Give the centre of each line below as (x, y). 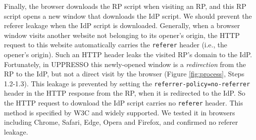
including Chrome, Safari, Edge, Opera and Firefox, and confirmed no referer (121, 122)
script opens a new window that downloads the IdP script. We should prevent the (128, 16)
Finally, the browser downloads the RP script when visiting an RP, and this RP (125, 6)
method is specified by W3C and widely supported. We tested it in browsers (120, 112)
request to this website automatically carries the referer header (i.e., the (116, 45)
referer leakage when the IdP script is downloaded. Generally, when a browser (122, 25)
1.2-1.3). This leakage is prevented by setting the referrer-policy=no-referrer (127, 83)
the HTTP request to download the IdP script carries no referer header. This (124, 103)
